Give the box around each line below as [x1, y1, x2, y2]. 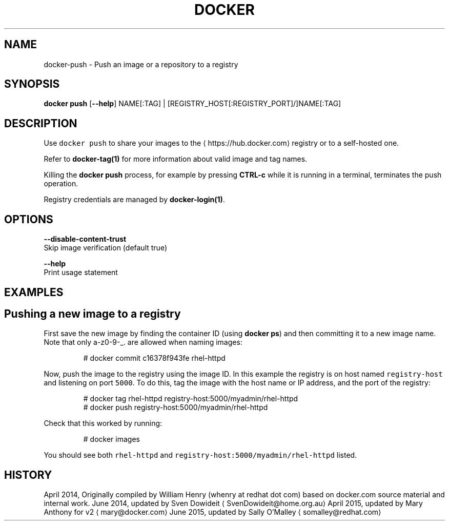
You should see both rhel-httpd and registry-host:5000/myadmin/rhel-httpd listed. [44, 451, 357, 460]
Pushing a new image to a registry [4, 307, 181, 320]
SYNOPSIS [4, 77, 60, 91]
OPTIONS [4, 212, 53, 226]
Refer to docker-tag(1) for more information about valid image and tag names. [44, 154, 308, 164]
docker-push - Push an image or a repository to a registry [44, 60, 238, 69]
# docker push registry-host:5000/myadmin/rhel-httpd [83, 403, 268, 412]
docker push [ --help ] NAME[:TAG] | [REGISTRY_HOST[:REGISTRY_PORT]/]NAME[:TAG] [44, 99, 341, 108]
